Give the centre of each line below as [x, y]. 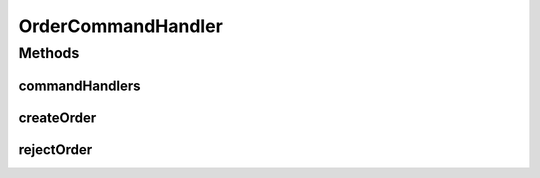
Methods [49, 53]
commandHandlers [79, 85]
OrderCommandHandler [121, 26]
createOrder [57, 117]
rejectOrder [55, 149]
